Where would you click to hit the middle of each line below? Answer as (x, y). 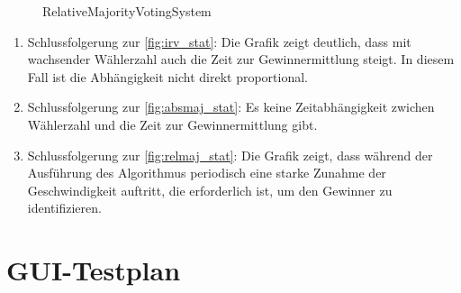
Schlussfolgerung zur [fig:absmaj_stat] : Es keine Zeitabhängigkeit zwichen (231, 107)
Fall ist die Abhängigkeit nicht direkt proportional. (167, 76)
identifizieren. (64, 208)
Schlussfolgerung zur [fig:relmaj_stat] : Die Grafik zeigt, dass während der (230, 155)
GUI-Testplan (94, 270)
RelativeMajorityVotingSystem (127, 11)
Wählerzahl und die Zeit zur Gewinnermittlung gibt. (172, 124)
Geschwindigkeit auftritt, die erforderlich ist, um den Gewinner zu (210, 190)
